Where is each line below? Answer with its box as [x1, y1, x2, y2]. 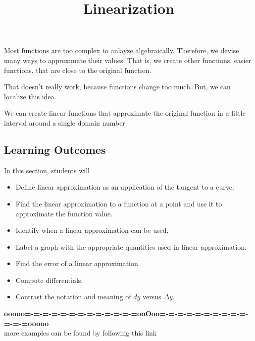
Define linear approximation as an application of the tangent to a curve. [15, 182, 234, 192]
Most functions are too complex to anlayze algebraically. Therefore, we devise [4, 45, 239, 56]
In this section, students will [4, 165, 90, 175]
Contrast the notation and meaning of [15, 291, 131, 302]
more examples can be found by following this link [4, 328, 157, 338]
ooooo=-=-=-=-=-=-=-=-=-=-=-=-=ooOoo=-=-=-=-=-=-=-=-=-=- [4, 308, 249, 319]
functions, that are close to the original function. [4, 65, 152, 75]
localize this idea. [4, 91, 56, 101]
